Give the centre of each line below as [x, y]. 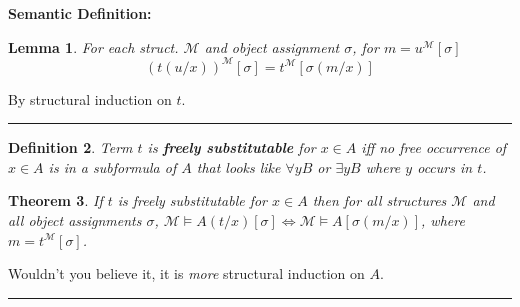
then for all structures [379, 200]
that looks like [238, 166]
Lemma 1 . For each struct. [93, 46]
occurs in [445, 166]
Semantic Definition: [80, 13]
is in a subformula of [112, 166]
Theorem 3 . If [55, 200]
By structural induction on [90, 98]
